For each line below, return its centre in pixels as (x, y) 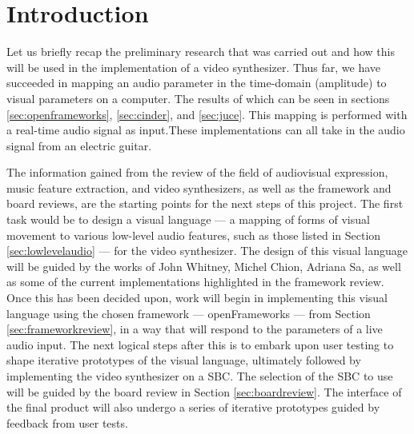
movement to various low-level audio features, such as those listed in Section (194, 235)
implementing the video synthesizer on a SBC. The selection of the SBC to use (200, 376)
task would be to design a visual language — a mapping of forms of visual (188, 219)
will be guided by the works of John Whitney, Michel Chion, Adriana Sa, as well (204, 266)
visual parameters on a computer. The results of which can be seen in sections (198, 98)
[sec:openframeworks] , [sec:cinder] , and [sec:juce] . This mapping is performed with (207, 114)
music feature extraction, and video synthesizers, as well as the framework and (199, 187)
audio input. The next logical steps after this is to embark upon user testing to (200, 344)
